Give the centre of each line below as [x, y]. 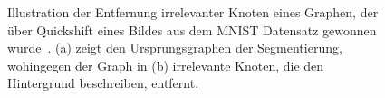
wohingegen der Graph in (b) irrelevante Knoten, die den [166, 65]
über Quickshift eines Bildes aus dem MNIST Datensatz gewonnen [192, 29]
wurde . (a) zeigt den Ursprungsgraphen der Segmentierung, [175, 48]
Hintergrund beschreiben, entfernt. [103, 83]
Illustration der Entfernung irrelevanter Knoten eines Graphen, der [193, 12]
